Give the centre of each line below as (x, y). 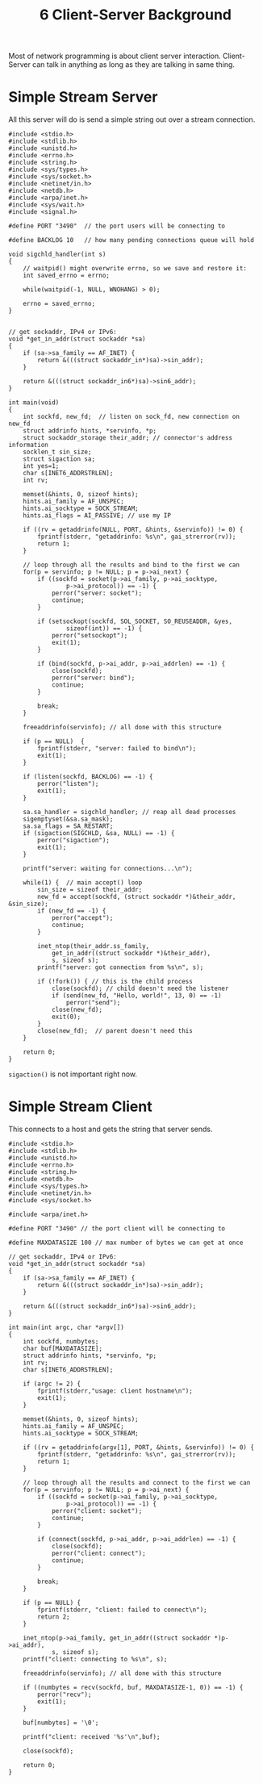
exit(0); (66, 1017)
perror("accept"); (82, 918)
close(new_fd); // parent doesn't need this (115, 1031)
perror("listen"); (68, 784)
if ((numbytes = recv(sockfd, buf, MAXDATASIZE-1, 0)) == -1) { (133, 1688)
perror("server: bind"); (93, 678)
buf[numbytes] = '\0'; (61, 1723)
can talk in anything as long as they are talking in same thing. (134, 65)
